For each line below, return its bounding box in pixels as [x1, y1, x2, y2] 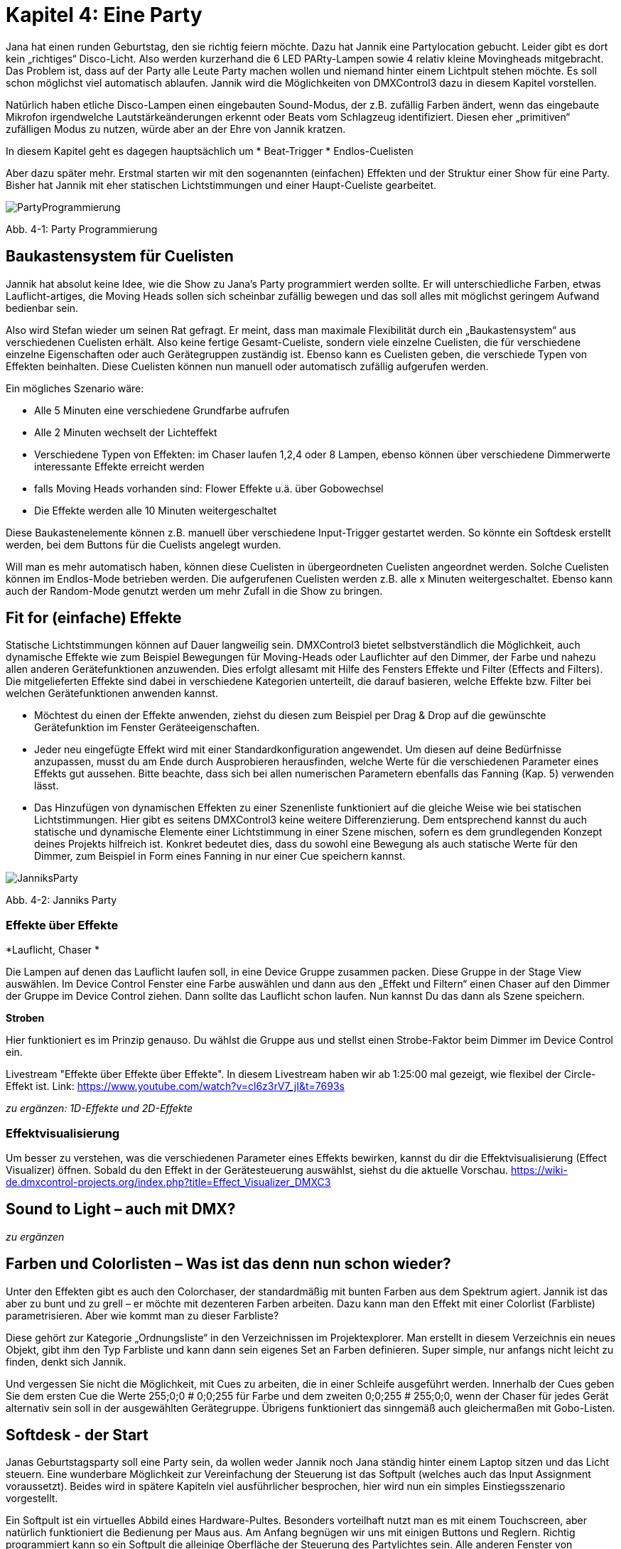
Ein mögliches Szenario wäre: [6, 382, 144, 394]
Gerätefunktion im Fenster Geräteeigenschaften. [34, 721, 260, 734]
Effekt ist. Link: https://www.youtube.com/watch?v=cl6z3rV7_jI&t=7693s [6, 1080, 345, 1093]
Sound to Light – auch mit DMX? [6, 1200, 236, 1219]
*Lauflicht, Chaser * [6, 944, 100, 956]
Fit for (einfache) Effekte [6, 609, 182, 627]
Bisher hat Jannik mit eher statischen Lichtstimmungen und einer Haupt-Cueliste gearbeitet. [6, 178, 437, 191]
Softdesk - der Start [6, 1426, 148, 1445]
